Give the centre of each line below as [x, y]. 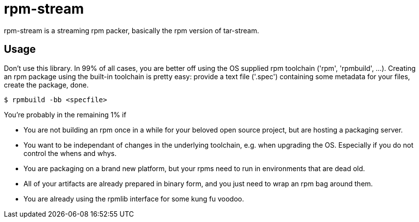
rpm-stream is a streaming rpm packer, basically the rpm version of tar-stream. [132, 30]
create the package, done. [46, 85]
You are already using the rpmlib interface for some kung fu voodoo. [134, 199]
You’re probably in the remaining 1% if [65, 114]
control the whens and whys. [70, 153]
